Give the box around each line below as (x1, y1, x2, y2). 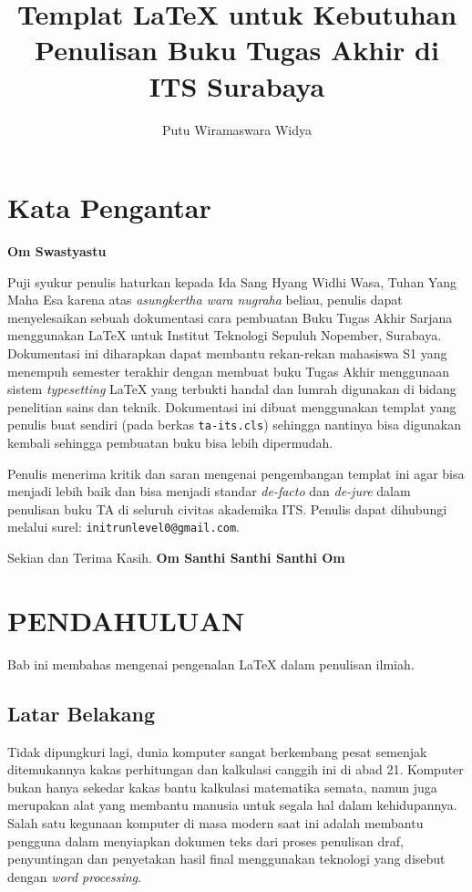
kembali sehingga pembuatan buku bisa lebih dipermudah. (7, 433, 333, 452)
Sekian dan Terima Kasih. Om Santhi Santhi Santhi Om (7, 548, 345, 567)
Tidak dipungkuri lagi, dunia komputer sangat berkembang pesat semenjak (7, 742, 427, 761)
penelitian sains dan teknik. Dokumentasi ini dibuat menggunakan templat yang (7, 397, 457, 416)
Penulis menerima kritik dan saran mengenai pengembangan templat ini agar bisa (7, 463, 465, 482)
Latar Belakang (7, 699, 156, 727)
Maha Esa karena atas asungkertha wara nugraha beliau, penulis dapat (7, 290, 403, 309)
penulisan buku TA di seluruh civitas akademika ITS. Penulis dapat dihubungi (7, 499, 447, 518)
